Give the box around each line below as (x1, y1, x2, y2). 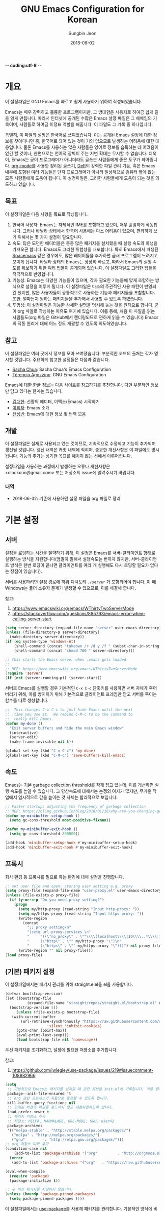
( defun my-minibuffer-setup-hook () (5, 813, 80, 818)
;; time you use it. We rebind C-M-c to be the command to (5, 712, 133, 717)
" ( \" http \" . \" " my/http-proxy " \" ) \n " (27, 939, 122, 944)
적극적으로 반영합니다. (12, 271, 55, 277)
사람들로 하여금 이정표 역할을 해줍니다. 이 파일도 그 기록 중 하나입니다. (19, 121, 153, 127)
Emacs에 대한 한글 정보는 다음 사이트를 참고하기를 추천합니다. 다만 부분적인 (5, 382, 150, 388)
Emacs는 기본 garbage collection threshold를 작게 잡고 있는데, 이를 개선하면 (5, 782, 154, 788)
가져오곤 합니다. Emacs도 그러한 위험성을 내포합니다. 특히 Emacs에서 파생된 (12, 246, 159, 252)
